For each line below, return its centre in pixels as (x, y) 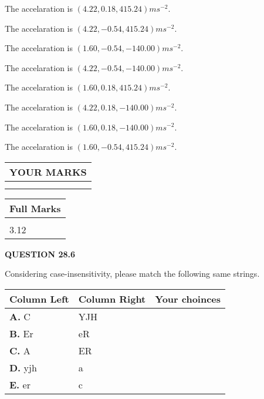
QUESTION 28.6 (40, 254)
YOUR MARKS (48, 172)
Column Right (112, 299)
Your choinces (188, 299)
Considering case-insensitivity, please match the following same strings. (132, 274)
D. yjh (23, 367)
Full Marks (35, 208)
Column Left (39, 299)
